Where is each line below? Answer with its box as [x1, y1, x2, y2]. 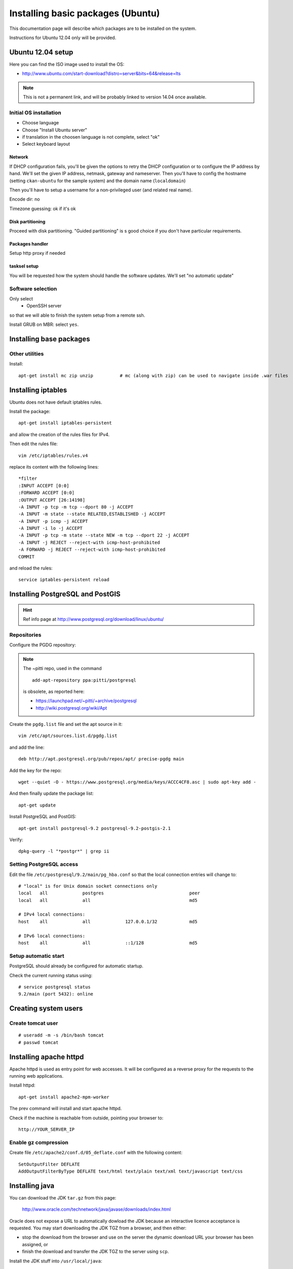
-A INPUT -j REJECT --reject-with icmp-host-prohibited [18, 540, 160, 545]
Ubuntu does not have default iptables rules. [9, 399, 102, 405]
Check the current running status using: [9, 972, 93, 978]
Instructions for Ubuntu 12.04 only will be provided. [9, 35, 117, 41]
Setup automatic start [9, 952, 64, 959]
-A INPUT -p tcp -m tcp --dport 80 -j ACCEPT [18, 504, 134, 510]
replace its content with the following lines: [9, 463, 99, 470]
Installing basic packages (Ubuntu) [9, 8, 160, 19]
